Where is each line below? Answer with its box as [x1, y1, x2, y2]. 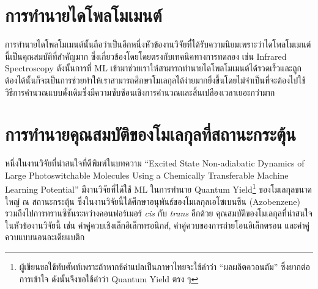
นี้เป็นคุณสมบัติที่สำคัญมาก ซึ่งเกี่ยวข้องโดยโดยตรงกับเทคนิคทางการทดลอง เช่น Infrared [5, 49, 287, 62]
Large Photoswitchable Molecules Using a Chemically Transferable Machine [5, 168, 289, 181]
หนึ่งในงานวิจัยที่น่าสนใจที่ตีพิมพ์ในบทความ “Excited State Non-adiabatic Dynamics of [5, 157, 305, 169]
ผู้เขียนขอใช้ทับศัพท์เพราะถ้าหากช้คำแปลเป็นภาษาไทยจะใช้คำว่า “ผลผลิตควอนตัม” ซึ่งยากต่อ [19, 260, 310, 273]
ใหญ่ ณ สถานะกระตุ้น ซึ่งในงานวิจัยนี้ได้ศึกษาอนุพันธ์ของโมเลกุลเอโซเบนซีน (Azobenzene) [5, 194, 300, 207]
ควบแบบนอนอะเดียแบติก [5, 230, 85, 243]
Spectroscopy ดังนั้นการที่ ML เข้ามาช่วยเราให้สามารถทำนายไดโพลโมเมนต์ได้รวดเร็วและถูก [5, 62, 301, 74]
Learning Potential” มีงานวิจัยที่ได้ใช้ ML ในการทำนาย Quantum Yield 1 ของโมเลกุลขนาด [5, 181, 312, 196]
